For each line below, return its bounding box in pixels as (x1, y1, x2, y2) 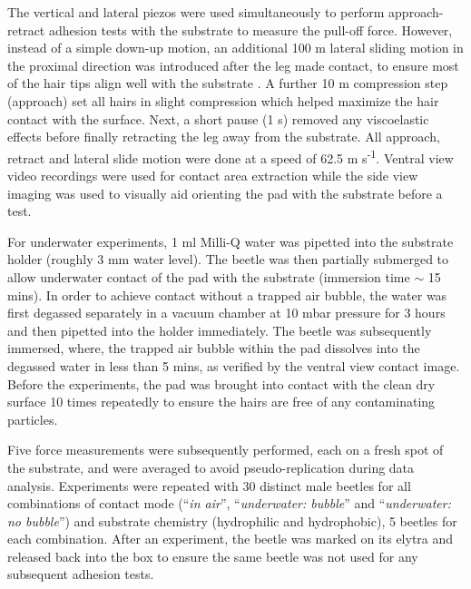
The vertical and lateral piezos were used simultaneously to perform (7, 3, 385, 21)
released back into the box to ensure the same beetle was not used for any (7, 546, 418, 565)
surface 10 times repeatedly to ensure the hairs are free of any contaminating (7, 392, 436, 411)
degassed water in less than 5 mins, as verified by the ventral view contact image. (7, 356, 460, 375)
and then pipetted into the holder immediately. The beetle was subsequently (7, 320, 432, 339)
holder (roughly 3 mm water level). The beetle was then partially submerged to (7, 250, 449, 269)
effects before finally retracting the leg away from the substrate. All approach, (7, 127, 440, 146)
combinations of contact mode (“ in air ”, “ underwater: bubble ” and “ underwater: (7, 494, 451, 513)
